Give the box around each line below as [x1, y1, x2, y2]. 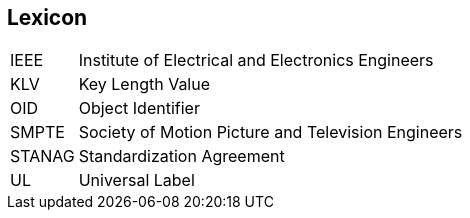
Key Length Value [78, 74, 211, 95]
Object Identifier [78, 98, 200, 119]
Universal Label [78, 170, 195, 191]
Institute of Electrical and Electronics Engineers [78, 50, 434, 71]
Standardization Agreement [78, 146, 285, 167]
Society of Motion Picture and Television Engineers [78, 122, 463, 143]
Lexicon [7, 5, 88, 30]
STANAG [10, 146, 75, 167]
